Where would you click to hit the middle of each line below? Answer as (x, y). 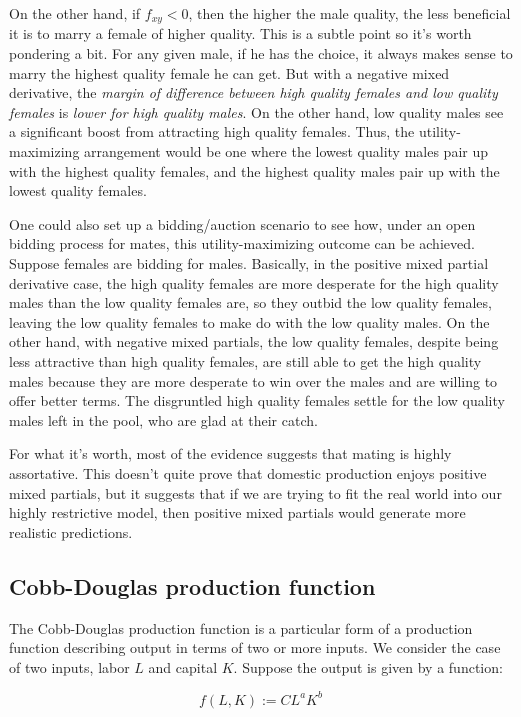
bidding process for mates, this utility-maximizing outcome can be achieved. (242, 243)
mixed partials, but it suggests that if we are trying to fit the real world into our (255, 492)
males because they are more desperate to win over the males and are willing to (253, 380)
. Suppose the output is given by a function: (368, 666)
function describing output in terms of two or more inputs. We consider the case (255, 647)
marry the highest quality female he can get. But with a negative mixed (229, 72)
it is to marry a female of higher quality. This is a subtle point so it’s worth (240, 33)
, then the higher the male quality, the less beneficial (349, 13)
